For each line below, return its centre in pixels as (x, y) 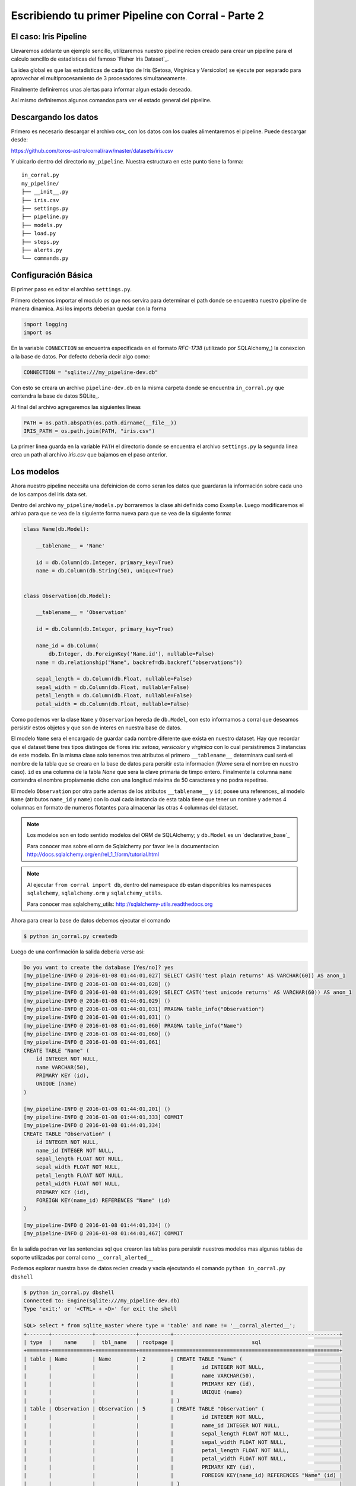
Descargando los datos (55, 117)
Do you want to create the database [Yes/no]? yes (99, 967)
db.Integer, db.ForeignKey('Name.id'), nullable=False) (131, 654)
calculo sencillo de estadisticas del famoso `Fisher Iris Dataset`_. (90, 59)
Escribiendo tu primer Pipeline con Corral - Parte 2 (137, 15)
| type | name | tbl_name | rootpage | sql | (183, 1342)
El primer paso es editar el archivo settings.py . (71, 289)
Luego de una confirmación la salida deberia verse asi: (78, 952)
